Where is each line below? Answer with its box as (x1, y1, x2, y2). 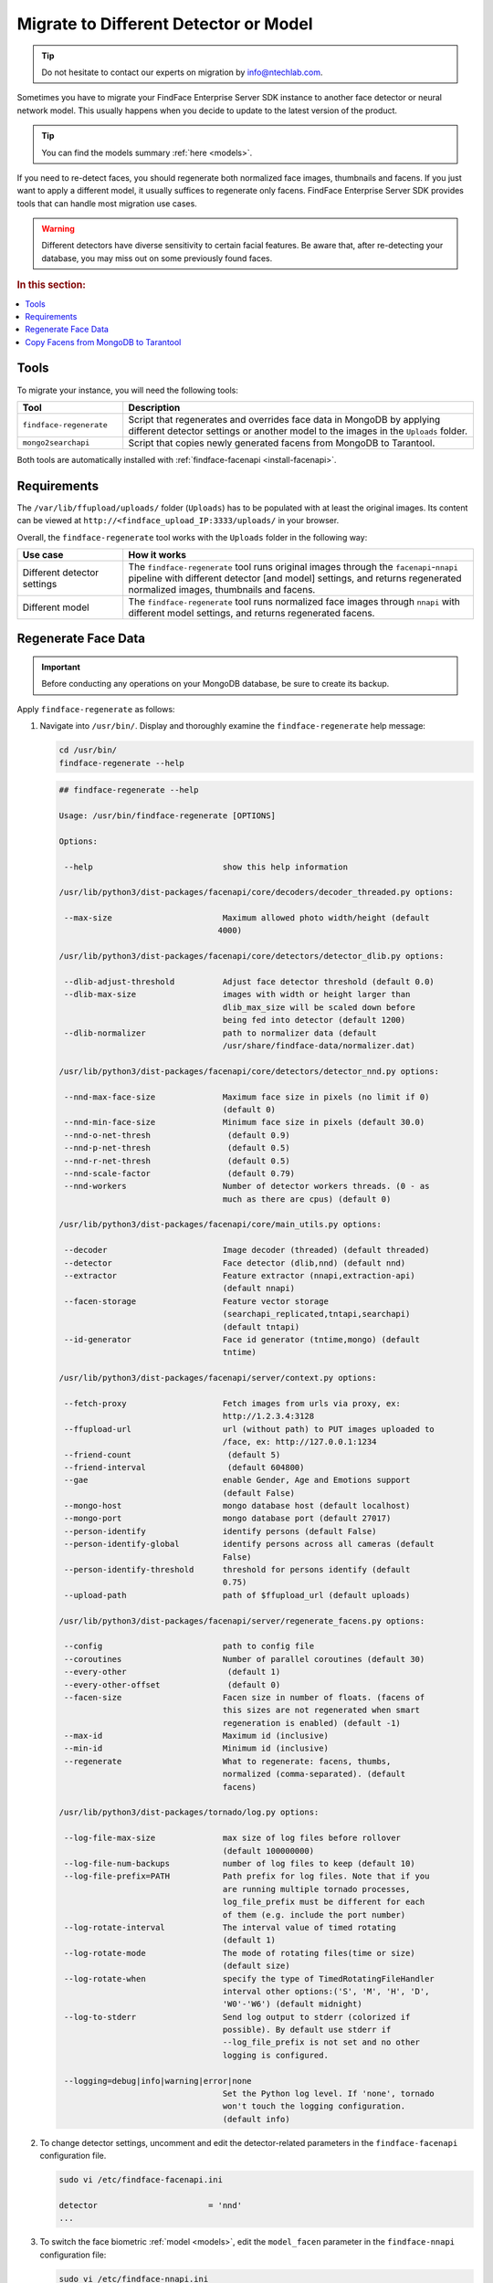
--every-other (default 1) (64, 1667, 281, 1678)
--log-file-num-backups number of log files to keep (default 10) (64, 1858, 415, 1868)
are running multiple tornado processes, (222, 1884, 411, 1894)
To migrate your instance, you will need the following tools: (16, 384, 239, 395)
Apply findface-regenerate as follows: (16, 703, 175, 714)
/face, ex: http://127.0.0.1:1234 (222, 1436, 377, 1447)
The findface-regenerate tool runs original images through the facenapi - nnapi (128, 561, 458, 573)
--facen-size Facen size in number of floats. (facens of (64, 1692, 425, 1702)
